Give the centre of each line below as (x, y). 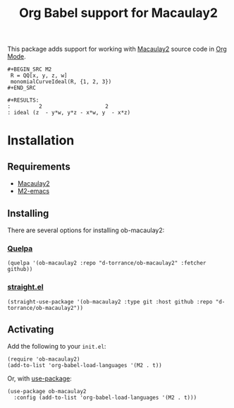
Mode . (17, 56)
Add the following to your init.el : (57, 347)
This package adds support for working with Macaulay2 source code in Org (117, 49)
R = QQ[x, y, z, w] (39, 76)
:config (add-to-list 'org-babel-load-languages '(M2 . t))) (105, 398)
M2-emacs (33, 191)
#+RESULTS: (23, 100)
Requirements (39, 166)
